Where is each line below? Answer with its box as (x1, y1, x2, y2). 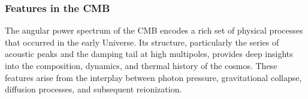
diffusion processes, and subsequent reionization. (5, 83, 182, 95)
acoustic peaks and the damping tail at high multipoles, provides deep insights (5, 47, 293, 60)
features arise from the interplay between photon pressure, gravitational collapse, (5, 71, 302, 83)
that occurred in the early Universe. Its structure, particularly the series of (5, 35, 279, 48)
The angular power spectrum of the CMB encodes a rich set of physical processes (5, 24, 303, 37)
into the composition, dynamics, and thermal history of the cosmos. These (5, 59, 277, 71)
